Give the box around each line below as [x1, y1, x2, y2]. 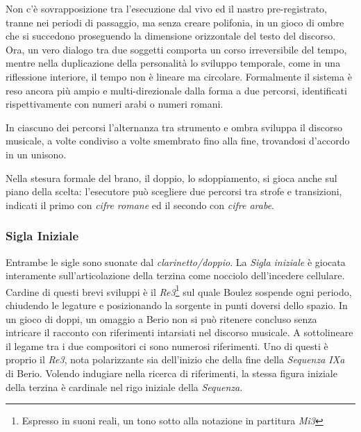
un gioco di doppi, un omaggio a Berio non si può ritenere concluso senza [6, 311, 317, 326]
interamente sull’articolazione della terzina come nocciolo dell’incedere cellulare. [6, 268, 345, 283]
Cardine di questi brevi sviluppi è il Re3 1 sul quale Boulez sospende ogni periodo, [6, 282, 352, 299]
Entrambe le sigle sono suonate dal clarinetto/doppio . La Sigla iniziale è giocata [6, 254, 346, 269]
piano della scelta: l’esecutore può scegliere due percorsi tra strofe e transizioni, [6, 184, 342, 199]
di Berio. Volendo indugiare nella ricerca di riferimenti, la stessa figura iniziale [6, 365, 337, 380]
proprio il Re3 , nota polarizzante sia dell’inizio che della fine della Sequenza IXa [6, 352, 345, 367]
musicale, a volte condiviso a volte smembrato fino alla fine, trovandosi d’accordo [6, 133, 350, 148]
